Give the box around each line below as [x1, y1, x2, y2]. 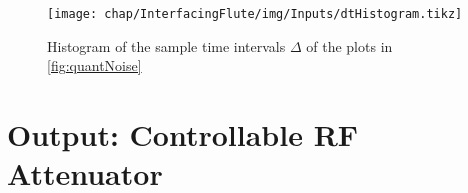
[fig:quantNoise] [47, 55, 142, 76]
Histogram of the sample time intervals [47, 35, 286, 56]
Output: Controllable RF [7, 114, 359, 155]
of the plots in [306, 35, 393, 56]
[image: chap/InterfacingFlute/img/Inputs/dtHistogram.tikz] [47, 7, 463, 21]
